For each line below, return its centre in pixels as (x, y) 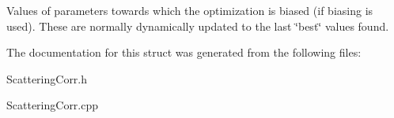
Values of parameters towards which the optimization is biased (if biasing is (190, 10)
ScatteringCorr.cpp (53, 105)
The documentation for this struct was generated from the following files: (184, 52)
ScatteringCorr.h (47, 78)
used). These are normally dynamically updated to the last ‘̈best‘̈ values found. (198, 26)
